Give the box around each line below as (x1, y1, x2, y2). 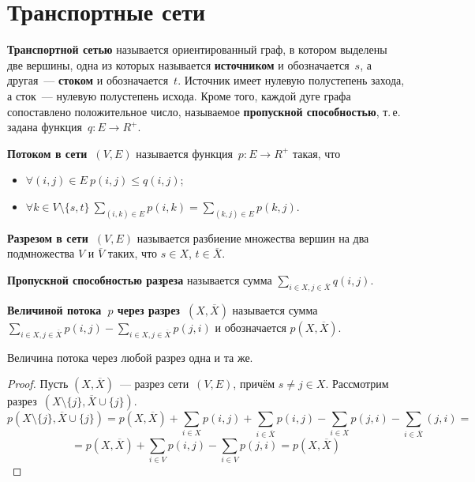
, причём (233, 375, 275, 392)
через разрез (117, 301, 180, 318)
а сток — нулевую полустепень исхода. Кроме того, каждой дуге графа (7, 87, 351, 104)
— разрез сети (119, 375, 189, 392)
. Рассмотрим (325, 375, 389, 392)
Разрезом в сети (7, 229, 88, 246)
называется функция (136, 145, 233, 161)
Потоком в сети (7, 145, 88, 161)
